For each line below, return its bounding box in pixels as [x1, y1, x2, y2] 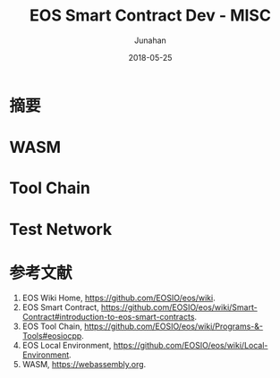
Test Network [9, 219, 113, 239]
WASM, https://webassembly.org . [21, 359, 147, 370]
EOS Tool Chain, [21, 321, 82, 332]
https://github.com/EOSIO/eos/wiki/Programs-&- [83, 321, 264, 332]
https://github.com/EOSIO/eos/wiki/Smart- [101, 302, 258, 313]
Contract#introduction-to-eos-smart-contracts [21, 312, 195, 323]
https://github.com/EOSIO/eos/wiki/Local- [113, 340, 268, 351]
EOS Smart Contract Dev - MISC [30, 5, 271, 26]
